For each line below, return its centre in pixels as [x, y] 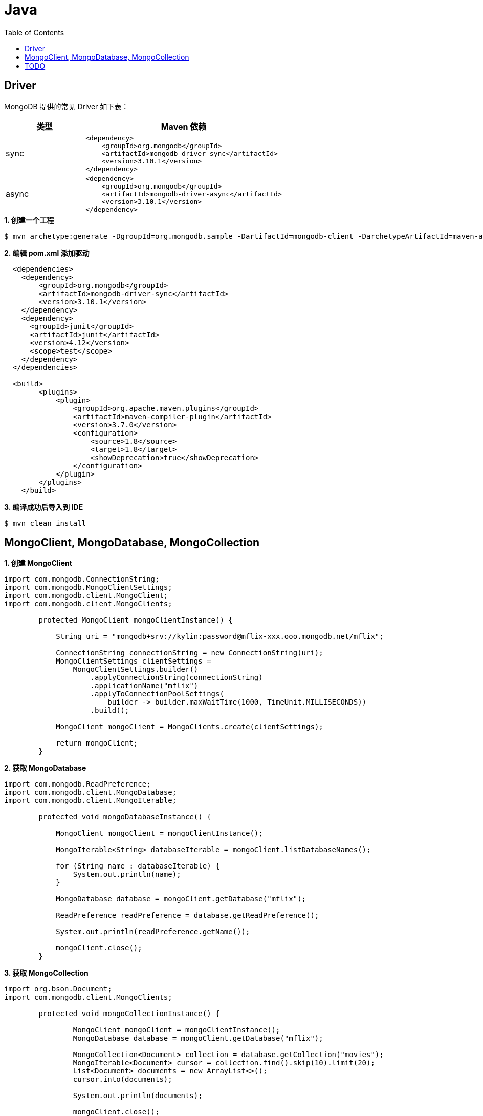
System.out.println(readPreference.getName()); [153, 932]
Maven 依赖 [184, 126]
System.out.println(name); [127, 874]
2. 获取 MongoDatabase [45, 768]
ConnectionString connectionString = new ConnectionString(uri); [190, 653]
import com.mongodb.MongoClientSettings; [88, 587]
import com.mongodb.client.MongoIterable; [91, 801]
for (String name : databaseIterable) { [138, 866]
